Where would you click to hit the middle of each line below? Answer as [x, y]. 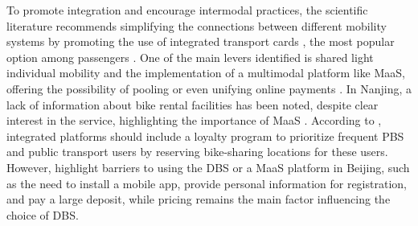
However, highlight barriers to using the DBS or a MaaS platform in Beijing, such [208, 167]
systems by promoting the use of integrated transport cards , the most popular [201, 41]
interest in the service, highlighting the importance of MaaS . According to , [194, 120]
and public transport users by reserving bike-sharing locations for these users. [197, 152]
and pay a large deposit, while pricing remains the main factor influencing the [199, 199]
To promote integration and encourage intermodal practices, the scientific [187, 10]
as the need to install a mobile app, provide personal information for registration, [207, 183]
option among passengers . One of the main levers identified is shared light [190, 57]
